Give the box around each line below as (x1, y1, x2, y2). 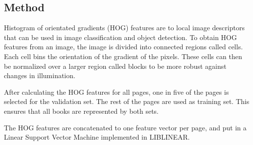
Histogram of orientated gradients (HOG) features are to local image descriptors (4, 22, 245, 33)
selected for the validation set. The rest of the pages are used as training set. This (4, 96, 250, 106)
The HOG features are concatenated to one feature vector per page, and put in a (4, 122, 247, 132)
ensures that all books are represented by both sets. (4, 105, 159, 116)
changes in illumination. (4, 70, 75, 81)
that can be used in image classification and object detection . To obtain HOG (4, 32, 237, 42)
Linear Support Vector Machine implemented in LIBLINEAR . (4, 132, 190, 142)
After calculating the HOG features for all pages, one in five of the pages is (4, 86, 229, 97)
